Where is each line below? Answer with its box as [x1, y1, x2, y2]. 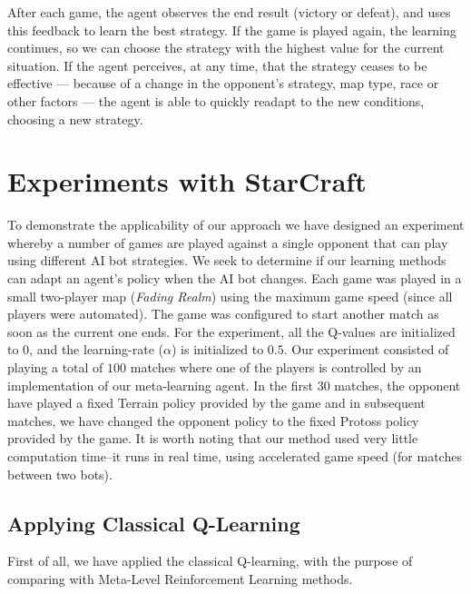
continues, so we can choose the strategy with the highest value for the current [7, 38, 445, 57]
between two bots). [7, 464, 113, 483]
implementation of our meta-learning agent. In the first [7, 375, 313, 394]
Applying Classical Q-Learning [7, 509, 300, 537]
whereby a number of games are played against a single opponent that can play [7, 233, 448, 252]
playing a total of [7, 358, 103, 377]
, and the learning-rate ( [29, 340, 163, 359]
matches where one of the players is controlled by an [130, 358, 422, 377]
